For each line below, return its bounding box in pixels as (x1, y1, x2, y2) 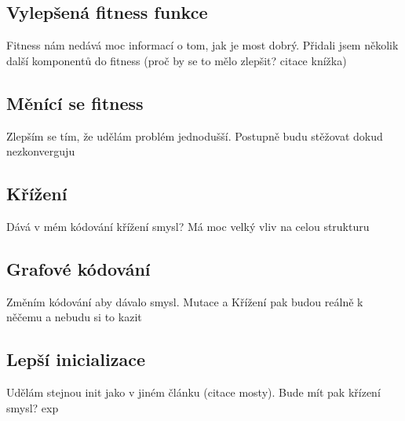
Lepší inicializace (6, 347, 145, 372)
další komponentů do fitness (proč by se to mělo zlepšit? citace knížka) (6, 52, 347, 68)
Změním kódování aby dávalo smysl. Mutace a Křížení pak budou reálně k (6, 293, 363, 309)
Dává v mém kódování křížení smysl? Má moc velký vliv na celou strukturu (6, 218, 370, 234)
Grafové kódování (6, 256, 151, 280)
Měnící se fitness (6, 90, 144, 115)
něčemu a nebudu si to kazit (6, 309, 142, 325)
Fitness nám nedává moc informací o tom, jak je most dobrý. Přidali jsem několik (6, 37, 399, 53)
